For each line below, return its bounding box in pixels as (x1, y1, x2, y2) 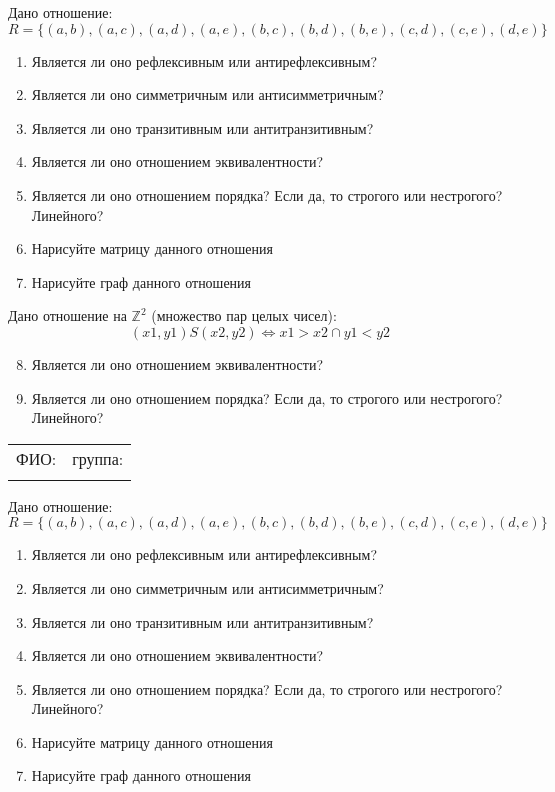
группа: (72, 446, 124, 470)
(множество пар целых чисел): (151, 305, 337, 326)
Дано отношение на (8, 305, 127, 326)
